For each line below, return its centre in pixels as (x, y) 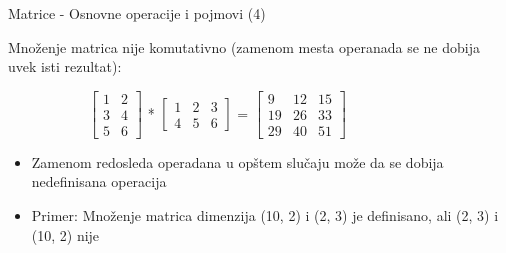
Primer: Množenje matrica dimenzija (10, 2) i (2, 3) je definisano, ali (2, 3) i (265, 215)
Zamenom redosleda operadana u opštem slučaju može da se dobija (237, 161)
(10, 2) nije (65, 234)
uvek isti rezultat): (65, 66)
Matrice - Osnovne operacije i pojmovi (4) (137, 13)
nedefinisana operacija (99, 181)
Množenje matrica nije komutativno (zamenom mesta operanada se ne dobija (244, 46)
